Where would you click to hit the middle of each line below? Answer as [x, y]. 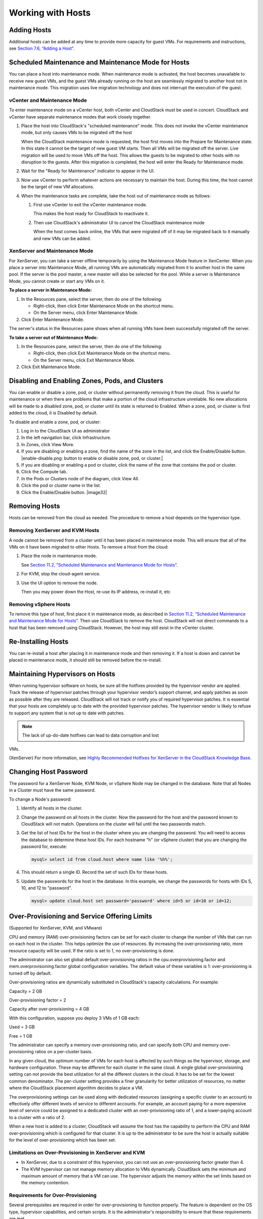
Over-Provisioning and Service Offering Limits [81, 916]
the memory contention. [45, 1183]
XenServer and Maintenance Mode [51, 251]
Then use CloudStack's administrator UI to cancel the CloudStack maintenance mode [119, 222]
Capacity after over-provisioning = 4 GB [49, 1009]
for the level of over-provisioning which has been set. [63, 1140]
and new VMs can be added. [62, 238]
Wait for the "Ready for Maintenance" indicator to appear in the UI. [88, 171]
